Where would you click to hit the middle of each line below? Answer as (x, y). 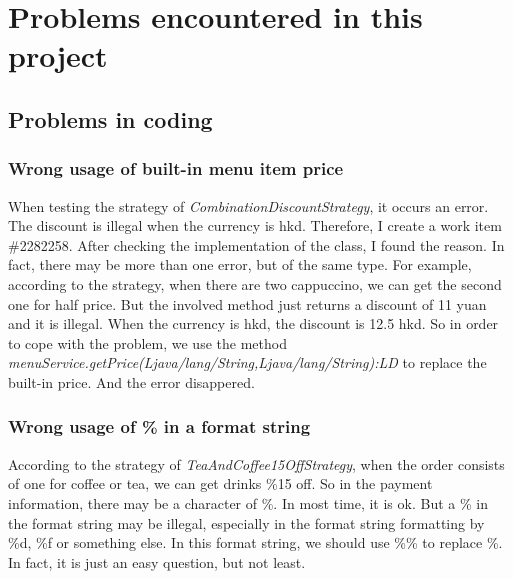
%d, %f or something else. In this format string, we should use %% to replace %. (255, 542)
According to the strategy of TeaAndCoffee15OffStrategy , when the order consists (256, 463)
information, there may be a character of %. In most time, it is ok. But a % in (248, 502)
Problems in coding (110, 118)
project (58, 55)
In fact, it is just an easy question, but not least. (157, 561)
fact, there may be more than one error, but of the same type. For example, (240, 264)
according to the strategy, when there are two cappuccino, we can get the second (255, 283)
